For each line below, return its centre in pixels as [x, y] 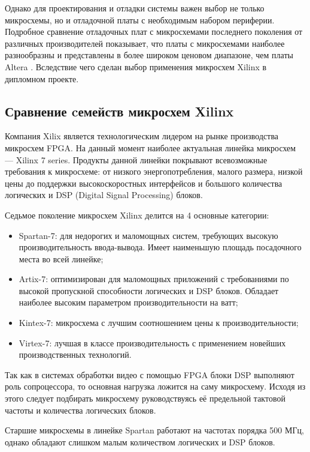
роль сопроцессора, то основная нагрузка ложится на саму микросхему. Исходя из [155, 386]
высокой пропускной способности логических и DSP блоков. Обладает [149, 290]
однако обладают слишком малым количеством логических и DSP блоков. [140, 441]
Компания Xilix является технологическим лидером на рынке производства [142, 136]
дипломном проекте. [42, 78]
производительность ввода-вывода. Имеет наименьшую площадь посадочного [160, 247]
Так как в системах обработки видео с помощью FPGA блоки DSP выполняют [150, 374]
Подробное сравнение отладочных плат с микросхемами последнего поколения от [154, 32]
